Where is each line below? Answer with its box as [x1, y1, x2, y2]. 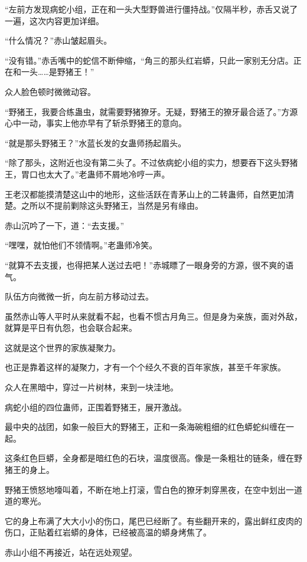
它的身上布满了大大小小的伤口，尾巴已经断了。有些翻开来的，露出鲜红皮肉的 [5, 514, 302, 527]
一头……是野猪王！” [21, 65, 94, 78]
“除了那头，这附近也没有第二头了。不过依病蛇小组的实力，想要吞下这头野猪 [5, 156, 298, 169]
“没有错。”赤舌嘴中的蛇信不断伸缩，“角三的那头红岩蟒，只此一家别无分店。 [5, 54, 293, 66]
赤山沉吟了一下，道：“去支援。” [5, 219, 125, 231]
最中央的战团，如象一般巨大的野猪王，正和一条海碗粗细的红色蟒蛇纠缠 [5, 420, 277, 433]
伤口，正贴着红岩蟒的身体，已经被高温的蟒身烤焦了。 [5, 526, 211, 538]
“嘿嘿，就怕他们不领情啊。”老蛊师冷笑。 [5, 239, 158, 251]
